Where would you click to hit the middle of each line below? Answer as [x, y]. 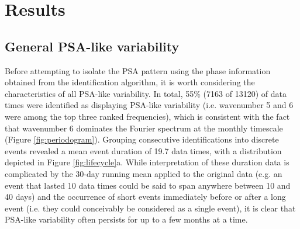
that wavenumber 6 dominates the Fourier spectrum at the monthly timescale [144, 128]
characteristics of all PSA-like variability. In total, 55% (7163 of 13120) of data [146, 93]
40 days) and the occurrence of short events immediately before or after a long [145, 197]
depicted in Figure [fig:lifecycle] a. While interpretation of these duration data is [147, 162]
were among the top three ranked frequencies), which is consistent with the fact [147, 116]
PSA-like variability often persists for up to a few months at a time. [126, 219]
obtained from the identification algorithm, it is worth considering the [130, 82]
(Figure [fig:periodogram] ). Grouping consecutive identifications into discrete [142, 139]
